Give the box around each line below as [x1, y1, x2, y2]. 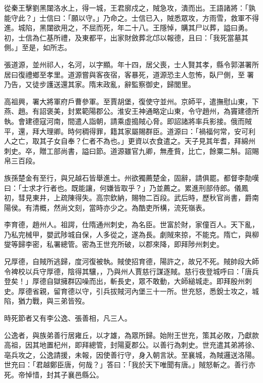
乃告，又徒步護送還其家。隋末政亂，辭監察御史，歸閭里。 [4, 79, 195, 90]
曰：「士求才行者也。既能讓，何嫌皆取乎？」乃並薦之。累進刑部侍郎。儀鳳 [4, 182, 248, 193]
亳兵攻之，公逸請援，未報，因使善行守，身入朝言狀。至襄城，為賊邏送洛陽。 [4, 349, 259, 360]
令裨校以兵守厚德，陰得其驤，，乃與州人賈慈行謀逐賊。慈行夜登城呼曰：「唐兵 [4, 266, 259, 276]
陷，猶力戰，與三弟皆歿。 [4, 295, 89, 306]
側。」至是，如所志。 [4, 42, 71, 53]
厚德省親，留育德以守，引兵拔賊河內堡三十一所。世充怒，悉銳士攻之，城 [18, 285, 259, 296]
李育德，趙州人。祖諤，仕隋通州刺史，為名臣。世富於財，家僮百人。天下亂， [4, 219, 259, 230]
